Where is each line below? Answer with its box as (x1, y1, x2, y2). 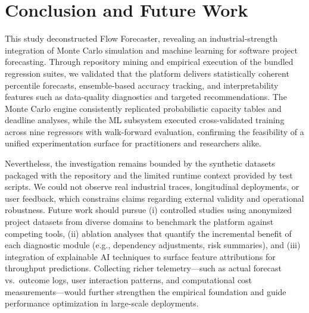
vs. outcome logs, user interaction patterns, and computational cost (5, 274, 252, 286)
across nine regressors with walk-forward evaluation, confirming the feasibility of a (5, 125, 304, 137)
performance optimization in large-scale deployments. (5, 297, 199, 309)
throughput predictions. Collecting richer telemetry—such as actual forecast (5, 262, 282, 274)
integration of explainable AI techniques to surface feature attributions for (5, 250, 276, 262)
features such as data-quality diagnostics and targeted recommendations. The (5, 90, 287, 103)
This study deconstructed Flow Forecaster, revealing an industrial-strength (5, 32, 278, 45)
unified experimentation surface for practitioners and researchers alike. (5, 137, 261, 149)
